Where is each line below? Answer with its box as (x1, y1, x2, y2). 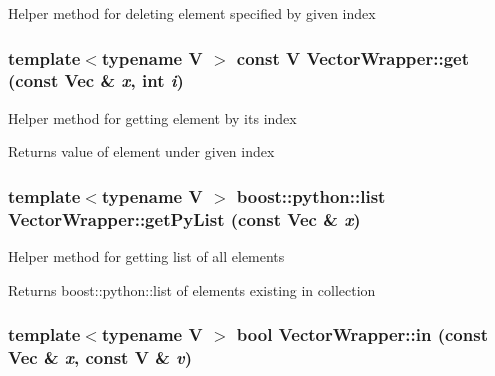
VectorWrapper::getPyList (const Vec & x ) (8, 206, 361, 231)
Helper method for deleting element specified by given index (8, 3, 376, 23)
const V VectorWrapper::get (236, 45, 469, 70)
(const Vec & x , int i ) (8, 68, 184, 93)
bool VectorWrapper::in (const (236, 322, 488, 347)
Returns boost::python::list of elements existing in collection (8, 279, 376, 300)
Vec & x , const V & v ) (8, 345, 193, 370)
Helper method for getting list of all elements (8, 246, 285, 267)
